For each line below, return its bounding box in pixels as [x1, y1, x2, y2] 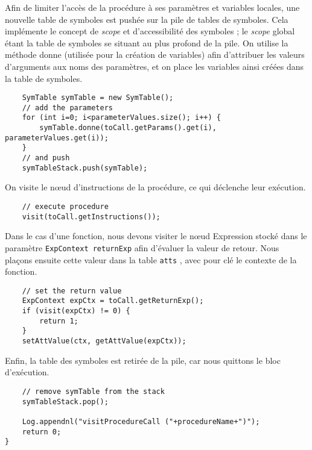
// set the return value [22, 286, 122, 295]
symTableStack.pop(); [22, 397, 109, 406]
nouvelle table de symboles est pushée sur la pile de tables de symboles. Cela [5, 13, 288, 25]
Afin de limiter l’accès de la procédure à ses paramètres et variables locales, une [5, 1, 300, 13]
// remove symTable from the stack [22, 387, 165, 396]
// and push [22, 154, 70, 163]
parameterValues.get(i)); [5, 133, 109, 142]
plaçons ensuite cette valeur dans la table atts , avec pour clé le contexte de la [5, 253, 297, 266]
